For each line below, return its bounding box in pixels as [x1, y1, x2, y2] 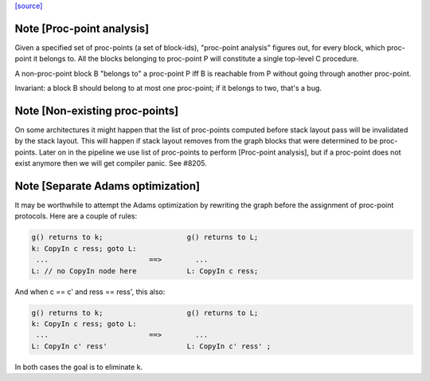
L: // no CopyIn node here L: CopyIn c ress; [31, 266, 259, 275]
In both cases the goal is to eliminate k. [14, 362, 143, 371]
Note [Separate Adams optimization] [14, 179, 201, 193]
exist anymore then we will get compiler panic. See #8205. [14, 159, 207, 168]
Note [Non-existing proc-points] [14, 104, 179, 117]
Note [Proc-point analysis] [14, 22, 150, 35]
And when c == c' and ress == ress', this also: [14, 287, 166, 297]
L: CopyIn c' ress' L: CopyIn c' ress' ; [31, 341, 272, 351]
